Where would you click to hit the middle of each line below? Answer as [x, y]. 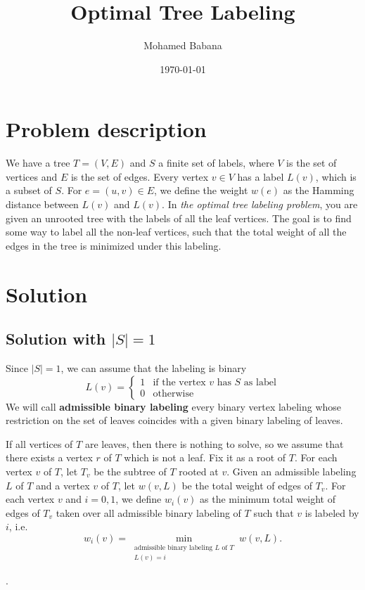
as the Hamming [319, 190]
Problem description [106, 129]
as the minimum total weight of [268, 499]
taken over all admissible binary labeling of [148, 512]
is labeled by [332, 512]
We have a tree [38, 163]
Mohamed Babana [183, 45]
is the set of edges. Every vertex [140, 176]
